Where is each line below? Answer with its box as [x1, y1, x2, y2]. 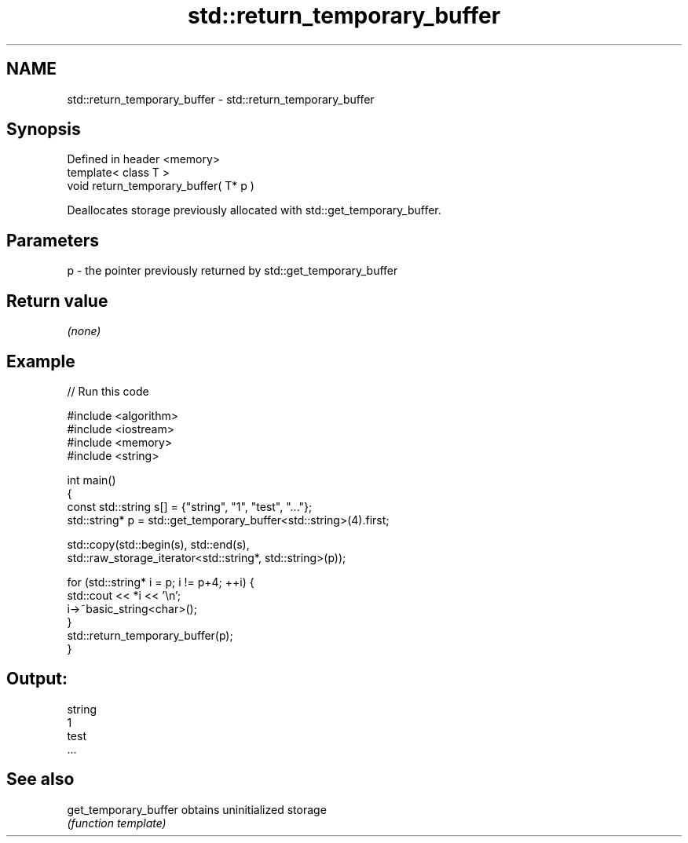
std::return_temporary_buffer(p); [67, 628, 233, 642]
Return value [6, 290, 108, 311]
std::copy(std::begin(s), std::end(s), [67, 537, 250, 551]
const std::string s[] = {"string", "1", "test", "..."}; [67, 499, 313, 513]
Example [6, 351, 75, 371]
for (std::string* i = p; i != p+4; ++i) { [67, 575, 254, 589]
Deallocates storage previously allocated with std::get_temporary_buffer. [67, 203, 441, 217]
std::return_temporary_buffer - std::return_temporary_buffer [67, 92, 375, 106]
